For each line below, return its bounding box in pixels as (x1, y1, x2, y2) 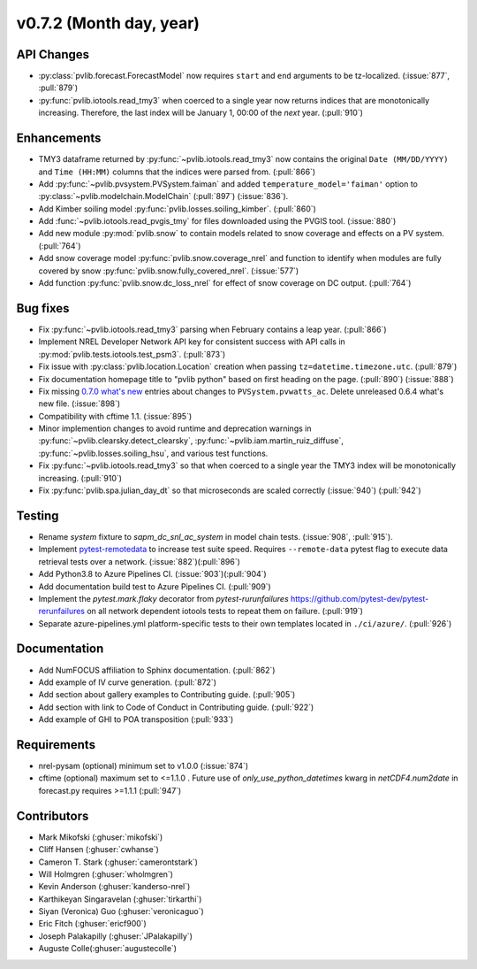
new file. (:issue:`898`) (38, 398, 121, 409)
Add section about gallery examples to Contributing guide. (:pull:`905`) (38, 689, 296, 700)
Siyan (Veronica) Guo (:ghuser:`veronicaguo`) (38, 906, 205, 917)
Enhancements (16, 131, 102, 146)
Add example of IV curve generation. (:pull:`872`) (38, 677, 216, 688)
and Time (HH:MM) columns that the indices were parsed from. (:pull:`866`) (38, 166, 316, 177)
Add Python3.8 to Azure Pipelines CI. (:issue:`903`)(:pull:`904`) (38, 569, 267, 580)
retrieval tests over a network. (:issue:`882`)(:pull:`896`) (38, 556, 240, 566)
